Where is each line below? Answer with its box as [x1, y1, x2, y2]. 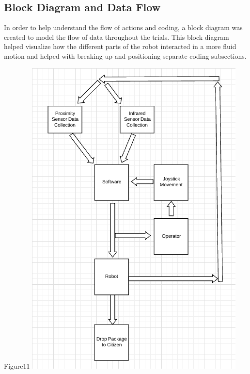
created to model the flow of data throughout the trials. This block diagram [4, 32, 229, 42]
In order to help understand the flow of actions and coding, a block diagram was [4, 22, 243, 33]
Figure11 [4, 360, 30, 371]
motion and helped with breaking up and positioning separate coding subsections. [4, 50, 247, 61]
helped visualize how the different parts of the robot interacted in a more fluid [4, 41, 236, 51]
